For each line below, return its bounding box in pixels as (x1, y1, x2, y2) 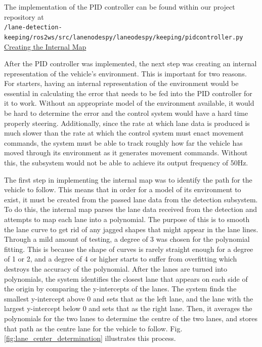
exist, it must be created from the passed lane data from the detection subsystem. (4, 194, 258, 204)
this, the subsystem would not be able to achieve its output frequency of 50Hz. (4, 157, 248, 168)
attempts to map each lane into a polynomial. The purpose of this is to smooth (4, 214, 250, 224)
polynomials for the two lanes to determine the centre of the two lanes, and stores (4, 313, 257, 323)
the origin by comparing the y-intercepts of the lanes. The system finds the (4, 283, 237, 294)
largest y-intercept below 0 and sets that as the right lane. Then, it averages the (4, 303, 252, 314)
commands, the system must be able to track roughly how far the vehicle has (4, 137, 243, 148)
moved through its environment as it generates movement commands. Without (4, 147, 248, 158)
